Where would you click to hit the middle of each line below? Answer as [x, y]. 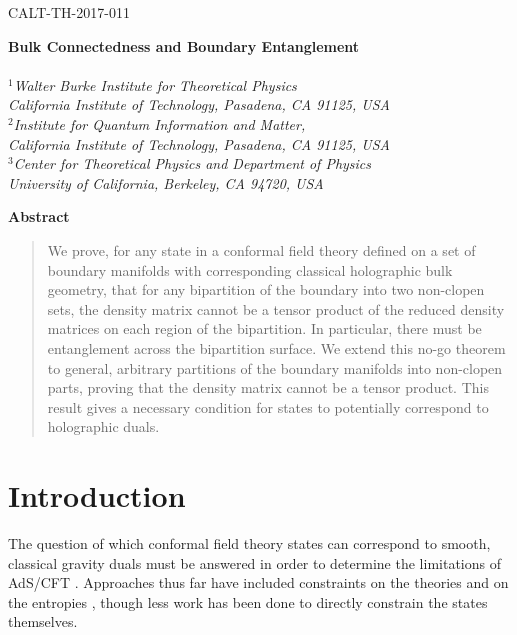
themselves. [43, 621]
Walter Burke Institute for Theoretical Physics [155, 84]
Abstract [39, 216]
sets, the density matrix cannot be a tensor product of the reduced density [276, 308]
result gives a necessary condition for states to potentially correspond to [268, 406]
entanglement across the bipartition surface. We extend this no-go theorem [276, 347]
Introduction [97, 495]
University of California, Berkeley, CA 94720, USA [166, 182]
